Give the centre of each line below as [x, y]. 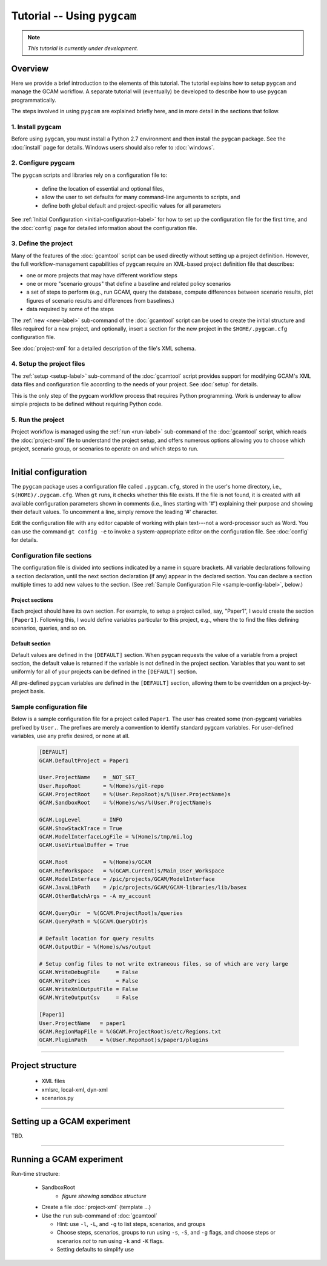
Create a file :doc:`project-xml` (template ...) [96, 1207]
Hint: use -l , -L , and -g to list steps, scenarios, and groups [131, 1224]
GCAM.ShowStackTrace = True [81, 828]
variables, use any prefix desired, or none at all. [71, 736]
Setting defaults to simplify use [95, 1250]
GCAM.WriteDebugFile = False [89, 972]
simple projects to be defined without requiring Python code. [87, 404]
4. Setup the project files [48, 364]
